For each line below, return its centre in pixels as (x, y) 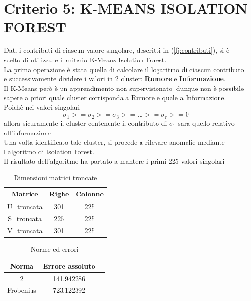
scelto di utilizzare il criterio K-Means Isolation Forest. (85, 59)
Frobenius (22, 290)
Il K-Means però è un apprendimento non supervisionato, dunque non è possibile (124, 88)
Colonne (90, 194)
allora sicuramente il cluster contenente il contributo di (86, 123)
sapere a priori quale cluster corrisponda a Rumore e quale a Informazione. (115, 98)
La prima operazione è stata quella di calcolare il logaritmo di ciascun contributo (124, 69)
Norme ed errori (55, 249)
